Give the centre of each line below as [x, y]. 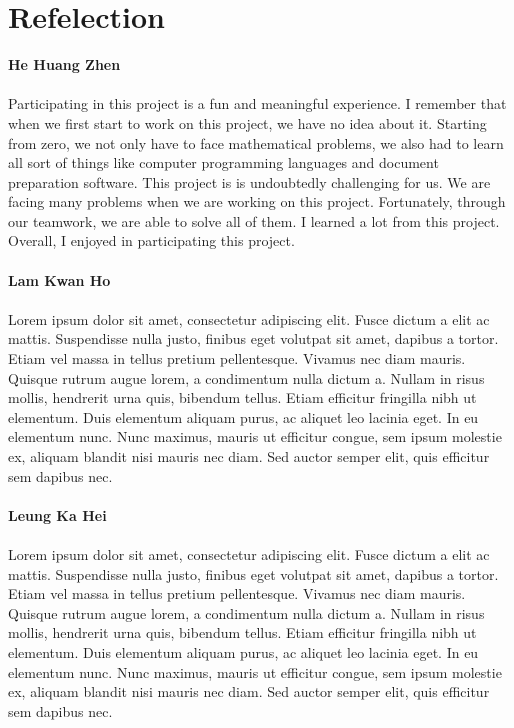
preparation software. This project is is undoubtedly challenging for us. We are [249, 181]
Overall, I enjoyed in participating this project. [151, 240]
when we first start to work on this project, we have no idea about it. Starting [247, 122]
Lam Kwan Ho [59, 279]
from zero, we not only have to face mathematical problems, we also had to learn [256, 142]
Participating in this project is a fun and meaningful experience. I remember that [257, 103]
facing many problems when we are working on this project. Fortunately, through [257, 201]
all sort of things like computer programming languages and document [223, 162]
